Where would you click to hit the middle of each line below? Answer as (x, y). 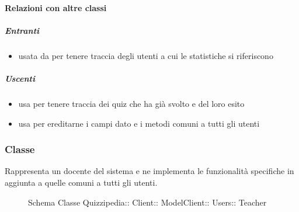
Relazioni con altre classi (56, 7)
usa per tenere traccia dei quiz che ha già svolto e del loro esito (131, 103)
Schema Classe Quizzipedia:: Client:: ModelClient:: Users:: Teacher (147, 202)
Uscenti (20, 78)
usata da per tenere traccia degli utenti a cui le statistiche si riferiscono (146, 55)
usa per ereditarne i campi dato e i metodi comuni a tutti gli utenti (139, 123)
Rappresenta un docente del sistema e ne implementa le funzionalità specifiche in (149, 171)
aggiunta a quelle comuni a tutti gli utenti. (81, 182)
